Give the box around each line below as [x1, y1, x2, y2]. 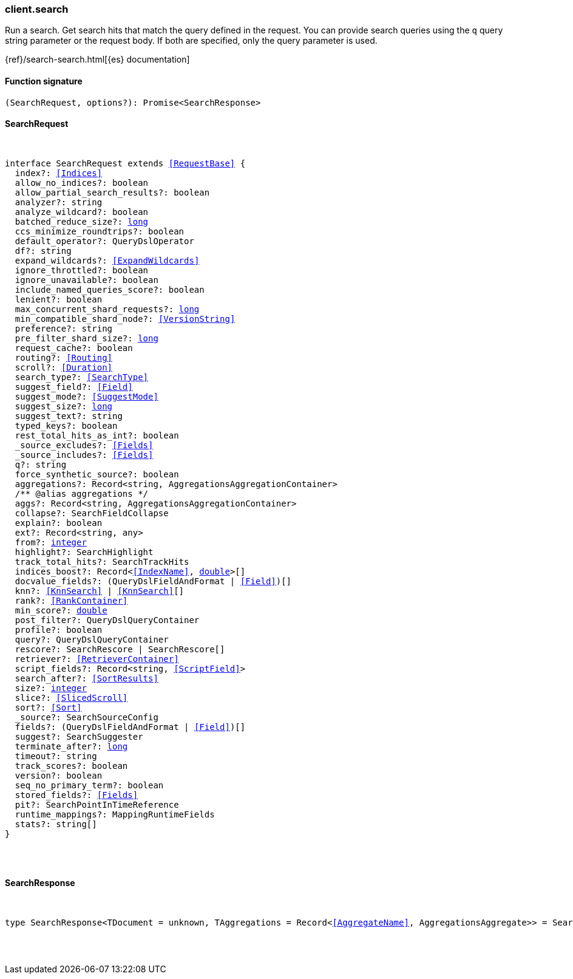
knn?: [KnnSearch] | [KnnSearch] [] [15, 585, 185, 596]
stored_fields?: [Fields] [15, 790, 138, 800]
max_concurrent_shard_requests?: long [15, 304, 200, 314]
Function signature [5, 75, 83, 86]
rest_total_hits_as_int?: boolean [15, 430, 179, 440]
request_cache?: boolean [15, 343, 133, 353]
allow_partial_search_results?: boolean [15, 187, 210, 197]
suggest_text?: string [15, 411, 123, 421]
